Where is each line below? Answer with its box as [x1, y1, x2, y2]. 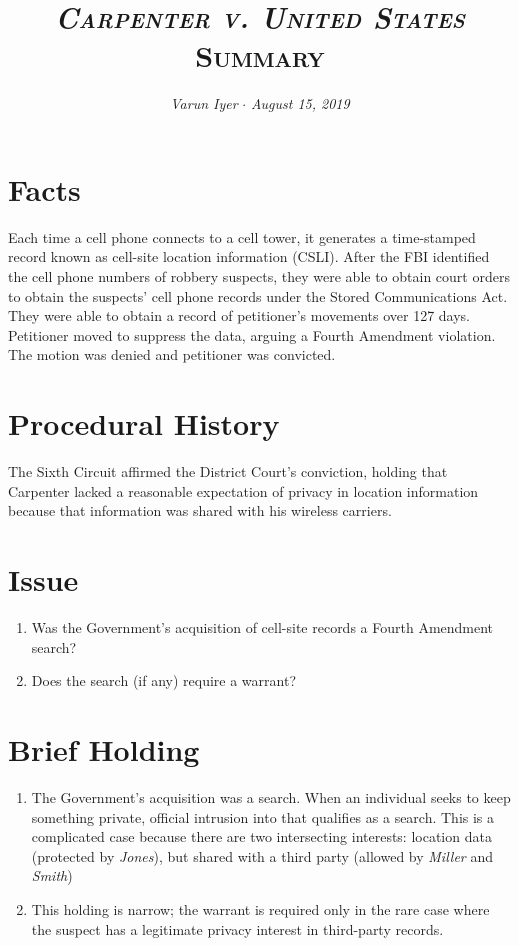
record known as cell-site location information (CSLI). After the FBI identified [8, 246, 490, 267]
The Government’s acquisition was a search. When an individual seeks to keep [31, 786, 511, 807]
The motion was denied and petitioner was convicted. [8, 344, 336, 365]
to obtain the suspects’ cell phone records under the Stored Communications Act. [8, 285, 508, 306]
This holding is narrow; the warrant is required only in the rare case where [31, 898, 490, 919]
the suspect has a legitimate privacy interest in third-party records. [31, 918, 444, 939]
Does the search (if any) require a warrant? [31, 670, 296, 691]
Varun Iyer [170, 93, 238, 114]
